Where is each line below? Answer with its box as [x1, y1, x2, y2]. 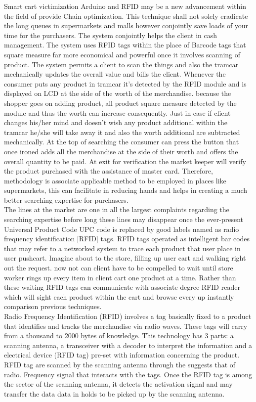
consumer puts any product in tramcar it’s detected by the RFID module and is [4, 78, 247, 89]
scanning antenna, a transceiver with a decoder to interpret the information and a [4, 340, 253, 350]
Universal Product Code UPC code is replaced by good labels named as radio [4, 223, 239, 234]
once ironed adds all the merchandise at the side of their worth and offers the [4, 146, 238, 156]
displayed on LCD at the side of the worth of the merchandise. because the [4, 88, 231, 98]
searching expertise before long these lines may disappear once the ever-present [4, 214, 244, 224]
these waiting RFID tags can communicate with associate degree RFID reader [4, 282, 240, 292]
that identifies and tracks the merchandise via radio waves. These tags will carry [4, 320, 248, 331]
